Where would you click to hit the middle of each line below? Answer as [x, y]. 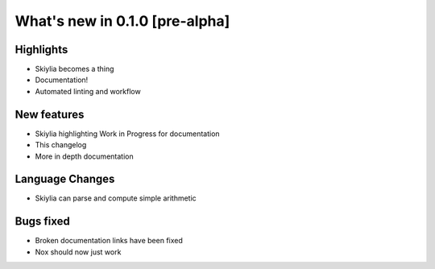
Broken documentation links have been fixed [109, 241]
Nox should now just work [78, 252]
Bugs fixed [42, 221]
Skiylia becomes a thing [75, 69]
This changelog [61, 145]
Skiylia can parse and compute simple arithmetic [116, 198]
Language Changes [65, 179]
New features [50, 114]
